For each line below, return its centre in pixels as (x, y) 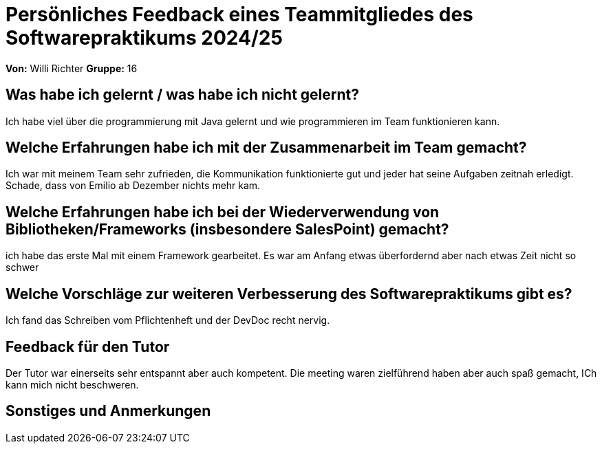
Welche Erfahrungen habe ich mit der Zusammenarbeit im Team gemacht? (266, 148)
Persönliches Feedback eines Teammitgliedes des (239, 14)
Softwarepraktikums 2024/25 (144, 38)
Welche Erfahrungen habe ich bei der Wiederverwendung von (223, 212)
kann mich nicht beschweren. (72, 384)
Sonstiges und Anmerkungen (108, 411)
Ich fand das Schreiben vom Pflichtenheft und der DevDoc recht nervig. (168, 320)
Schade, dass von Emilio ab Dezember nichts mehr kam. (133, 186)
